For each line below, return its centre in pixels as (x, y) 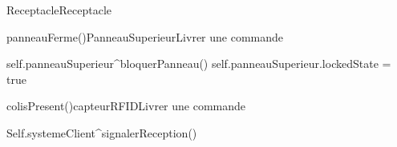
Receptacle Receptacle (59, 10)
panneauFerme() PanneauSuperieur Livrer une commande (145, 36)
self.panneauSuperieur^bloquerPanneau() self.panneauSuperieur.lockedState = (199, 64)
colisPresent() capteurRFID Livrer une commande (126, 106)
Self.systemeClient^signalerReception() (102, 132)
